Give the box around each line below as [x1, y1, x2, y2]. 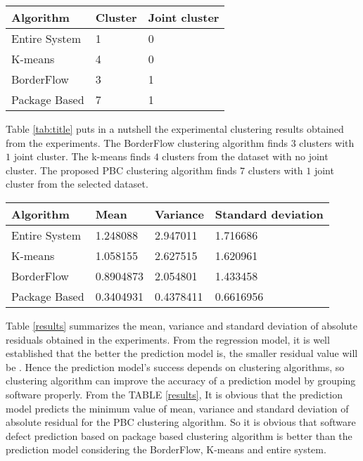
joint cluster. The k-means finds [13, 149, 151, 164]
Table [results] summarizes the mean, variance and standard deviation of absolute [6, 318, 357, 332]
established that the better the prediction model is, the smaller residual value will [6, 346, 358, 361]
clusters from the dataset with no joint [162, 149, 329, 164]
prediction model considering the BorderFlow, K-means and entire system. [6, 442, 326, 457]
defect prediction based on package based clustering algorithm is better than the [6, 428, 352, 443]
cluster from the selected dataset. [6, 176, 148, 191]
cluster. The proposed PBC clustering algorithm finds [6, 162, 237, 177]
